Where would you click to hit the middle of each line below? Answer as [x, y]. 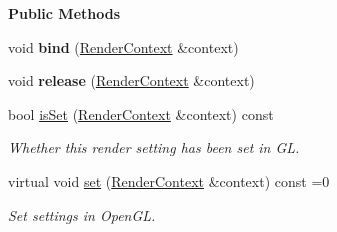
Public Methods [64, 13]
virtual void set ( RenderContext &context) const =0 [169, 180]
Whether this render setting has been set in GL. [154, 147]
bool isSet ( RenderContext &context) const [141, 113]
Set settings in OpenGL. [82, 214]
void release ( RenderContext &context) [131, 80]
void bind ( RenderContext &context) [123, 46]
